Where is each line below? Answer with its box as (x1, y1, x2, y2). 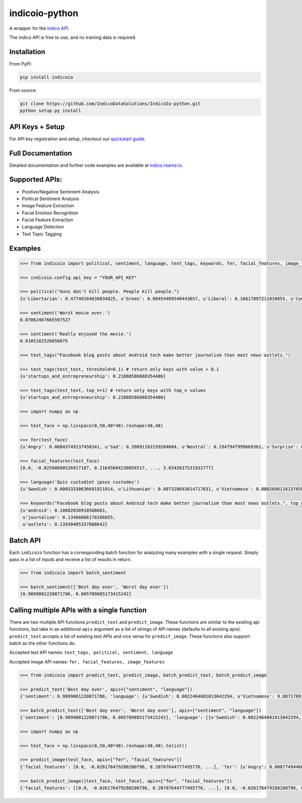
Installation (9, 47, 45, 56)
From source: (9, 87, 37, 93)
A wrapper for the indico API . (9, 25, 70, 31)
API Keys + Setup (9, 122, 65, 131)
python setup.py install (20, 108, 82, 113)
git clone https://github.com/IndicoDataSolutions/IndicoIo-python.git (20, 101, 201, 106)
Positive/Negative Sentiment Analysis (22, 189, 100, 195)
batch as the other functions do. (9, 640, 76, 646)
